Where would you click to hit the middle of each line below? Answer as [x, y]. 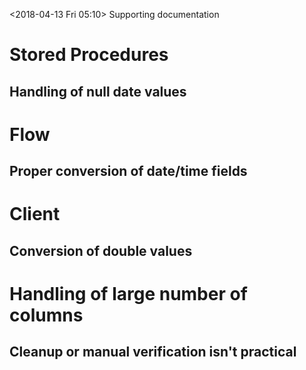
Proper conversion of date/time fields [128, 171]
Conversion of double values [101, 250]
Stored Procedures [89, 55]
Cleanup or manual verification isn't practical [153, 352]
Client [35, 214]
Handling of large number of [128, 293]
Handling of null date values [98, 91]
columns [46, 315]
